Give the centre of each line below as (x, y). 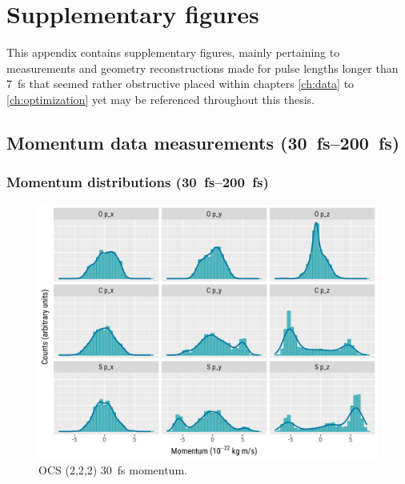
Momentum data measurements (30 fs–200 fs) (203, 142)
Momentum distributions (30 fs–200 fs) (138, 182)
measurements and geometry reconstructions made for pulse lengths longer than (202, 68)
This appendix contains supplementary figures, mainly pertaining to (173, 52)
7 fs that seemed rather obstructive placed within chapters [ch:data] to (180, 84)
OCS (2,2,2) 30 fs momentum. (113, 470)
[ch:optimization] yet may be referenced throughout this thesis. (160, 99)
